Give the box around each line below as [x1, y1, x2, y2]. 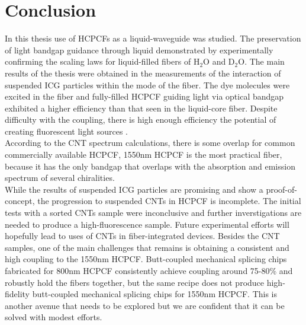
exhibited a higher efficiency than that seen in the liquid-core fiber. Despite [5, 101, 278, 114]
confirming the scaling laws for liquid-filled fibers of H [5, 55, 200, 68]
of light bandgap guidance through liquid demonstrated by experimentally [5, 43, 273, 56]
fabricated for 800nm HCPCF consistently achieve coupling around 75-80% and [5, 265, 293, 276]
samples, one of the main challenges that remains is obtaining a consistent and [5, 241, 289, 253]
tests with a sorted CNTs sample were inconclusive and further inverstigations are [5, 206, 302, 219]
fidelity [5, 288, 30, 300]
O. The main [238, 55, 285, 68]
